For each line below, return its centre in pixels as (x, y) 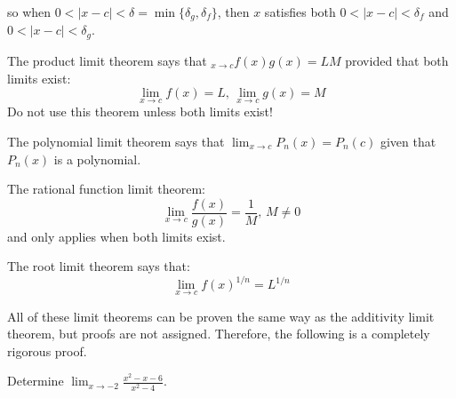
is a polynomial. (97, 159)
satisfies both (300, 12)
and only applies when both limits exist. (116, 236)
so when (29, 12)
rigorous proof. (47, 350)
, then (233, 12)
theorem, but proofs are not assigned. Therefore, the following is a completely (219, 334)
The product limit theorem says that (107, 60)
